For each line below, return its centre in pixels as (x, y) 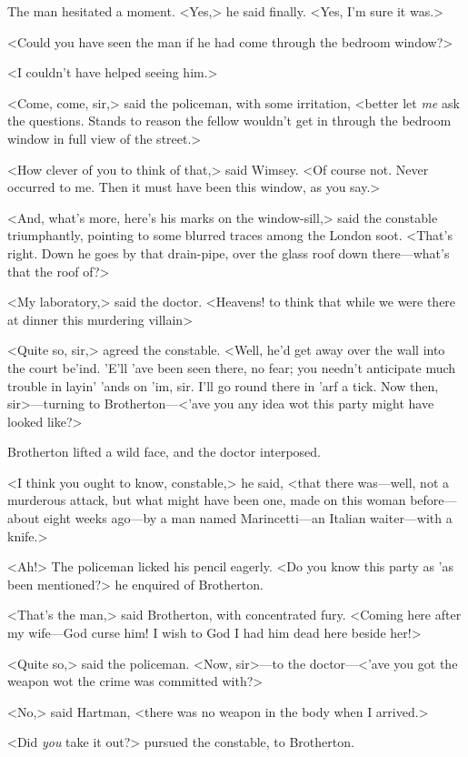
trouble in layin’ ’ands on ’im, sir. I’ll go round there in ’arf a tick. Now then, (223, 385)
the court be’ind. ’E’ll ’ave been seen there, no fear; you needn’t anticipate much (232, 367)
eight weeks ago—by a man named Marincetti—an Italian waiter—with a (248, 518)
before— (433, 500)
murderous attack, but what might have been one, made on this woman (207, 500)
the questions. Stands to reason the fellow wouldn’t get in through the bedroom (229, 121)
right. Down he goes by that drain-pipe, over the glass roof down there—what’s (229, 252)
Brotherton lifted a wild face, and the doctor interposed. (164, 452)
